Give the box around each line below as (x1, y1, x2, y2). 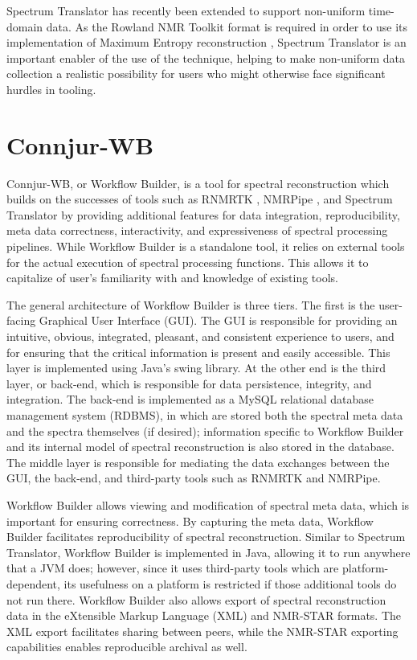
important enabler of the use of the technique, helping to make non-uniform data (6, 49, 406, 66)
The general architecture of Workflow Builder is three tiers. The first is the (6, 296, 375, 313)
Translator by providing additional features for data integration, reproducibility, (6, 206, 400, 223)
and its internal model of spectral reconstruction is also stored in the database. (6, 438, 395, 455)
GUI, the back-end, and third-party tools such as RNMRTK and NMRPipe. (6, 469, 381, 486)
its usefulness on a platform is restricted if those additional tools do (63, 575, 397, 592)
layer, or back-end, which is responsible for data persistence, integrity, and (6, 375, 372, 391)
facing (6, 312, 36, 329)
